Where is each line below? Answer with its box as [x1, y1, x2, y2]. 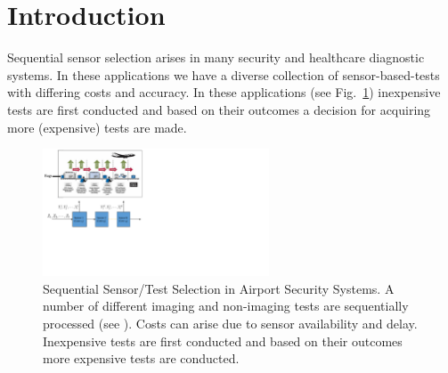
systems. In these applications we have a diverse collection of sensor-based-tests [7, 65, 440, 84]
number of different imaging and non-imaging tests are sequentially [43, 296, 409, 315]
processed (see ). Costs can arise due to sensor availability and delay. [43, 313, 418, 332]
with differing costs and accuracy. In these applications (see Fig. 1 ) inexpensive [7, 83, 441, 101]
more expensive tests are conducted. [43, 349, 240, 368]
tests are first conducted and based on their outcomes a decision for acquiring [7, 100, 431, 118]
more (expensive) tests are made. [7, 118, 187, 136]
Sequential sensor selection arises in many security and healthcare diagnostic [7, 48, 425, 67]
